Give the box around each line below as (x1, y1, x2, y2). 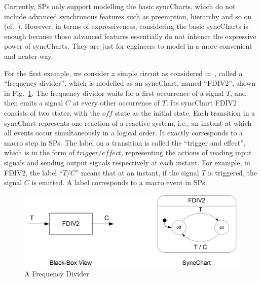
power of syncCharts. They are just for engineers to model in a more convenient (4, 41, 252, 51)
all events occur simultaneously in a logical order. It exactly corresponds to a (4, 127, 243, 138)
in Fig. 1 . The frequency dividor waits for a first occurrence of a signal (4, 87, 224, 98)
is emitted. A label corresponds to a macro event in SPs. (31, 177, 207, 188)
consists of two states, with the (4, 107, 100, 118)
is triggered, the (208, 167, 257, 178)
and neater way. (4, 50, 53, 61)
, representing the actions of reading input (121, 147, 252, 158)
